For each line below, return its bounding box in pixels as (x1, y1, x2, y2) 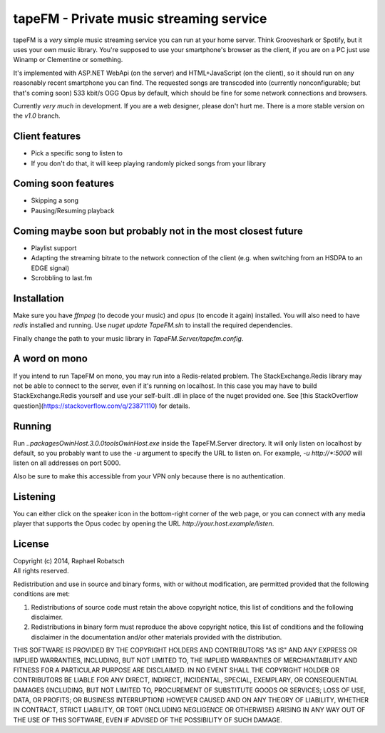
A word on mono (13, 353, 88, 365)
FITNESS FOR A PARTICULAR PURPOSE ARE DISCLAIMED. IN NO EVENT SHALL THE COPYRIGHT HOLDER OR (13, 665, 340, 674)
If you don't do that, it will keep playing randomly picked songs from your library (31, 159, 267, 168)
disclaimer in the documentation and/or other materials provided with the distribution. (31, 632, 282, 641)
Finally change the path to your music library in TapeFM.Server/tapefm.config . (13, 334, 244, 342)
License (13, 538, 49, 550)
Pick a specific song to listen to (31, 149, 123, 158)
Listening (13, 491, 56, 503)
